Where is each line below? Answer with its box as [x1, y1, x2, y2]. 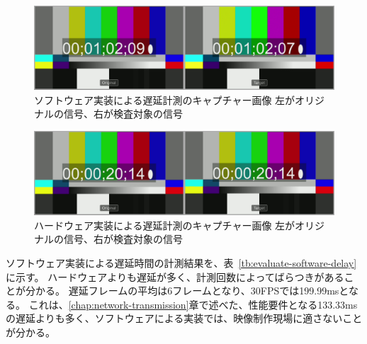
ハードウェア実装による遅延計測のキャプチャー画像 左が [34, 217, 295, 232]
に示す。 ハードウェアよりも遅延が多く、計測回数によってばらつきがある [6, 269, 344, 284]
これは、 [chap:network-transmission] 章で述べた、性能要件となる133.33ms [28, 297, 358, 311]
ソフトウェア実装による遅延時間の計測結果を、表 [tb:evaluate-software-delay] [6, 256, 357, 270]
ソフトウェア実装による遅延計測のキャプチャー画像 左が [34, 92, 295, 107]
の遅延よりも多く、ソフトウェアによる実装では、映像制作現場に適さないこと [6, 311, 363, 326]
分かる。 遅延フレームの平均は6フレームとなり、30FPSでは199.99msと [25, 283, 349, 298]
